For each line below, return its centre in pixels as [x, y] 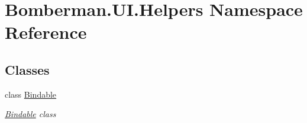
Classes [27, 69]
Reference [46, 32]
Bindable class [30, 114]
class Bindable [31, 94]
